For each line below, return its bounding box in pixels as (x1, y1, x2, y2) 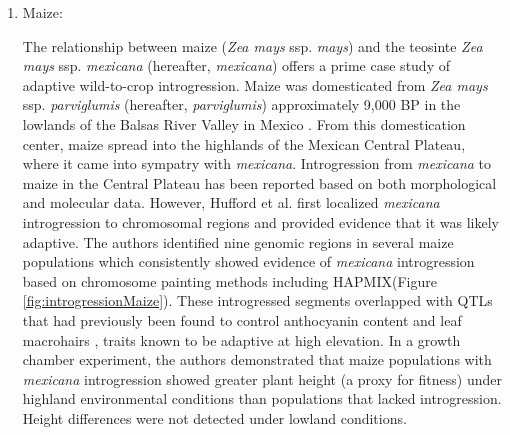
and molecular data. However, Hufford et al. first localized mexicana (22, 192, 440, 213)
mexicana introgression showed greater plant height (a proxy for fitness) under (22, 368, 503, 389)
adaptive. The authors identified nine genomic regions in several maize (22, 231, 454, 252)
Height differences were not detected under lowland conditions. (22, 407, 407, 428)
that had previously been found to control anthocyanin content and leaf (22, 309, 462, 330)
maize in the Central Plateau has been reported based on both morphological (22, 172, 497, 193)
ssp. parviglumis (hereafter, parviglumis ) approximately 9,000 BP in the (22, 94, 461, 115)
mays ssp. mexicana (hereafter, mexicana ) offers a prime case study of (22, 55, 450, 76)
